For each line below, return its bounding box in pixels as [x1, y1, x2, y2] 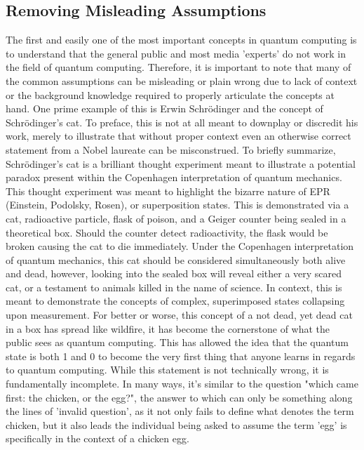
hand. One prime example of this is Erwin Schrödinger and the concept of [6, 101, 323, 116]
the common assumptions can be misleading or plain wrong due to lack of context [6, 73, 358, 88]
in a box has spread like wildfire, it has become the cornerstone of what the [6, 321, 330, 336]
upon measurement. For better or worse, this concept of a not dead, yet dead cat [6, 307, 353, 322]
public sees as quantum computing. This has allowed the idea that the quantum [6, 335, 349, 350]
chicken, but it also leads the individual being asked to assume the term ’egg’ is [6, 417, 347, 432]
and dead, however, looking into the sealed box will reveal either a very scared [6, 266, 342, 281]
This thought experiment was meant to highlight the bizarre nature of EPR [6, 183, 330, 198]
